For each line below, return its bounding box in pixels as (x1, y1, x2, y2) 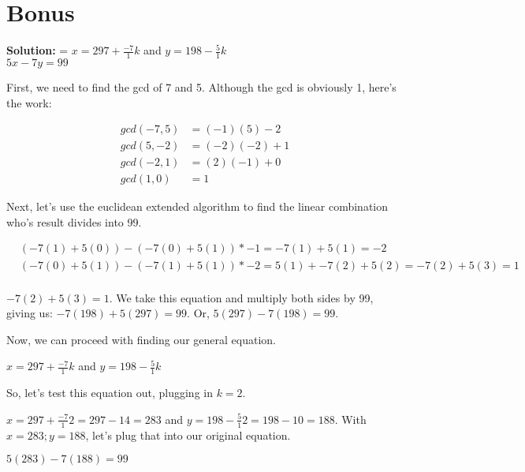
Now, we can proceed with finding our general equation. (6, 331, 276, 347)
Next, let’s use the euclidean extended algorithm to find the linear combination (6, 198, 389, 215)
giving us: (6, 305, 53, 321)
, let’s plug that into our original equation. (85, 426, 291, 443)
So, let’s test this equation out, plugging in (6, 384, 213, 401)
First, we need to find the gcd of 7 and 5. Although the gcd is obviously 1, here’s (6, 78, 397, 95)
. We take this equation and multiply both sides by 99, (109, 289, 374, 305)
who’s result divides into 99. (6, 213, 142, 230)
